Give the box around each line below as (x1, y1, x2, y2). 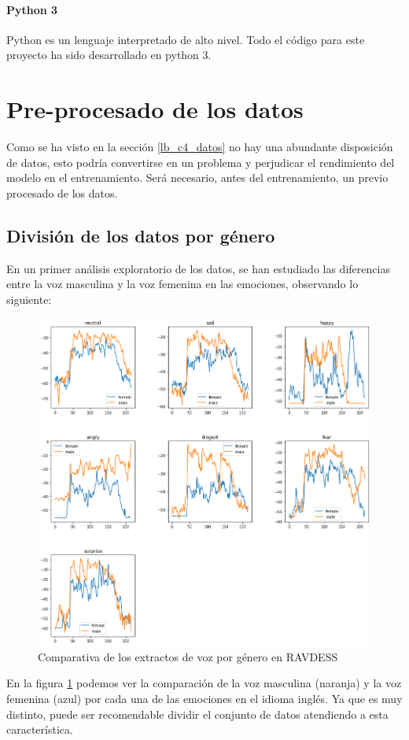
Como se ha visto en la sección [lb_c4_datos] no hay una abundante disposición (6, 139, 393, 155)
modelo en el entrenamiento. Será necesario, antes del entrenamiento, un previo (6, 169, 389, 186)
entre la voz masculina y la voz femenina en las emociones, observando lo (6, 276, 359, 292)
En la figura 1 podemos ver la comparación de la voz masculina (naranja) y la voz (6, 675, 402, 691)
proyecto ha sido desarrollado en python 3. (6, 46, 212, 63)
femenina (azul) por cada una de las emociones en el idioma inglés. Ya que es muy (6, 690, 403, 707)
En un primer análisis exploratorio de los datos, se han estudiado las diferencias (6, 260, 390, 276)
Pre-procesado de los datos (6, 93, 304, 125)
